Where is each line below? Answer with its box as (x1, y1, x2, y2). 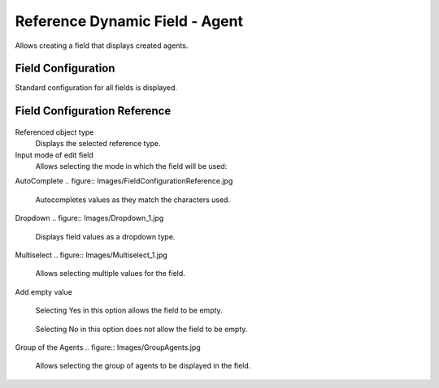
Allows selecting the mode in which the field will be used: (35, 162, 228, 171)
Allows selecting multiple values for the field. (35, 269, 186, 278)
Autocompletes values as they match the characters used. (35, 195, 231, 205)
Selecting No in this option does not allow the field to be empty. (35, 324, 248, 334)
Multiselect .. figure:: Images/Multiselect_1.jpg (15, 250, 168, 260)
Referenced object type (15, 127, 94, 137)
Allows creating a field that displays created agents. (15, 41, 189, 50)
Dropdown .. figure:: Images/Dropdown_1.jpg (15, 213, 164, 223)
